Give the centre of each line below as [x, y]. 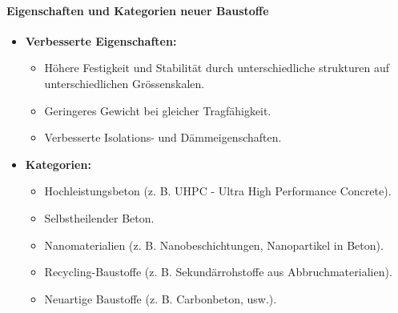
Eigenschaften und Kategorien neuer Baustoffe [138, 10]
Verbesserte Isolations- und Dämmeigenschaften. [163, 137]
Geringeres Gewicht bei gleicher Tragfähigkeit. [158, 110]
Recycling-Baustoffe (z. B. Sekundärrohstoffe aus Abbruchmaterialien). [218, 272]
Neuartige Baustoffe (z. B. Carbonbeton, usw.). [161, 298]
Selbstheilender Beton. [99, 217]
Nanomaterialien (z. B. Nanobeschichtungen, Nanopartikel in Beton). [214, 245]
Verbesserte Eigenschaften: [101, 40]
